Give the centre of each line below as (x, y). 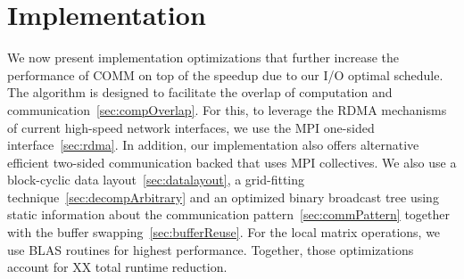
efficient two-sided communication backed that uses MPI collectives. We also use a (232, 162)
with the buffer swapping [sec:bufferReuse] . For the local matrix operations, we (224, 232)
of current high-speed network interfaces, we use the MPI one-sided (191, 127)
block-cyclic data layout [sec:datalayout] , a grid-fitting (156, 180)
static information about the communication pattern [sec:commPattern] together (228, 214)
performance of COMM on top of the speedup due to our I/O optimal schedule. (225, 74)
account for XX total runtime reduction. (117, 267)
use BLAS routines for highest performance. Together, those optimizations (211, 249)
